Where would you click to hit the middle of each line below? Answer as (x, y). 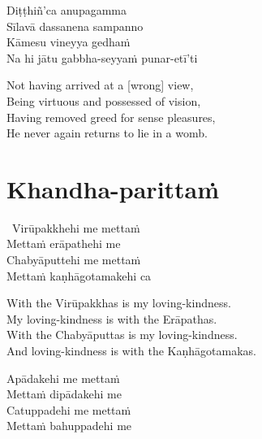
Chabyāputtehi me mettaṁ (74, 260)
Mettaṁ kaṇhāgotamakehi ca (79, 275)
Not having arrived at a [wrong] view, (100, 85)
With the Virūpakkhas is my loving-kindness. (119, 303)
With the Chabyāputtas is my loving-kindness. (122, 335)
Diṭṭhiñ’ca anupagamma (67, 10)
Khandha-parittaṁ (113, 188)
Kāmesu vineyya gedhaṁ (69, 42)
